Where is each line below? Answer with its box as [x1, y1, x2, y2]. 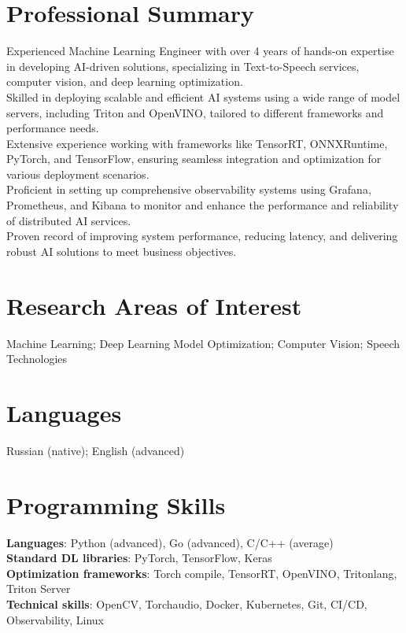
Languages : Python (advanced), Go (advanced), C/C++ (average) [6, 534, 334, 550]
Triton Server [6, 580, 71, 597]
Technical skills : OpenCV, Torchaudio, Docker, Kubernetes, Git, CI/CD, [6, 595, 367, 612]
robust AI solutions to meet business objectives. [6, 242, 237, 259]
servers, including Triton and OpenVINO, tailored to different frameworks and [6, 104, 384, 120]
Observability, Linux [6, 611, 105, 627]
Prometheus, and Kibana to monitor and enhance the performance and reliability [6, 197, 399, 213]
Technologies [6, 350, 68, 367]
